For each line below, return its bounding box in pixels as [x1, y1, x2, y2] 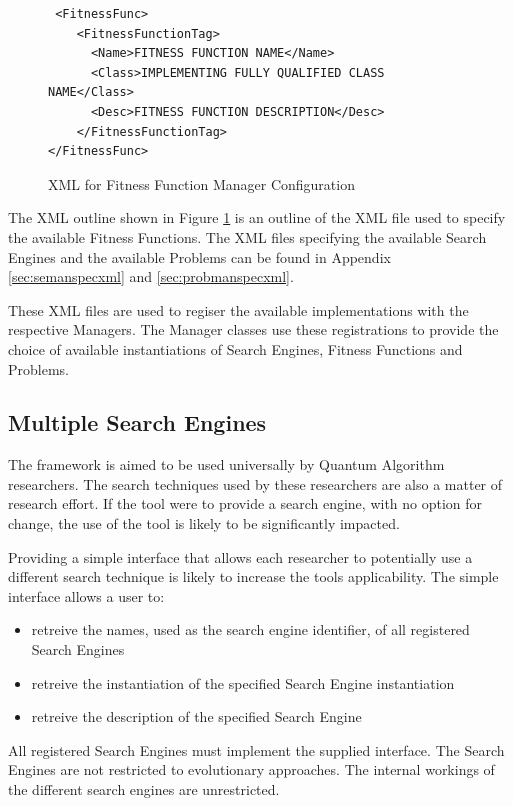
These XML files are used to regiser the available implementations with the [8, 299, 469, 320]
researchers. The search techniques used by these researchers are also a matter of [8, 473, 503, 494]
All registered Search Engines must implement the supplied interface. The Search [8, 739, 505, 760]
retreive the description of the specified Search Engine [31, 706, 362, 727]
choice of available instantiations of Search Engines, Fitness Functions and [8, 338, 463, 359]
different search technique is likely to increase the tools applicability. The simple [8, 566, 499, 587]
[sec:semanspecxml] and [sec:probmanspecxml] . [8, 266, 294, 287]
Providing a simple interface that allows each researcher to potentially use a [8, 546, 473, 567]
